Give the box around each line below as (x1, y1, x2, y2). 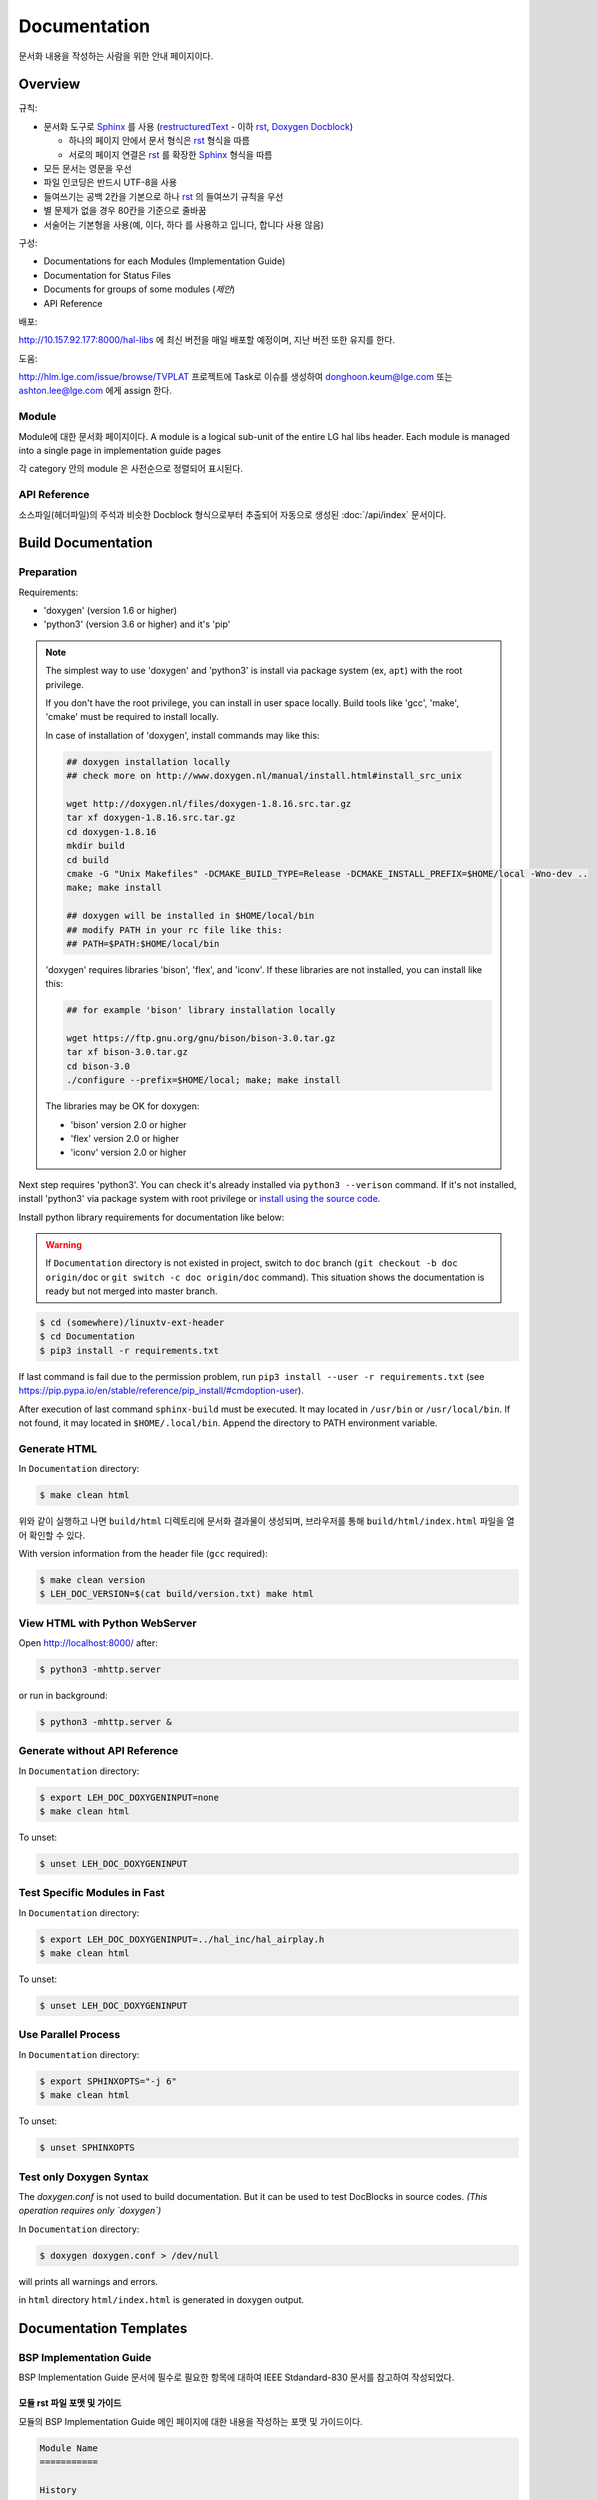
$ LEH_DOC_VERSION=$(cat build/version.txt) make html (39, 1588, 314, 1600)
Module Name (39, 2442, 99, 2454)
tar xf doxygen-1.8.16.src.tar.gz (66, 812, 236, 824)
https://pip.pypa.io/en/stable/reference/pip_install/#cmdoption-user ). (18, 1385, 304, 1397)
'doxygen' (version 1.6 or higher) (43, 605, 178, 617)
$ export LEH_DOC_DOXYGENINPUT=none (39, 1791, 220, 1803)
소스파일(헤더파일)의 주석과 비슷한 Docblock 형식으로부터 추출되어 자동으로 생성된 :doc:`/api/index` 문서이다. (18, 508, 447, 520)
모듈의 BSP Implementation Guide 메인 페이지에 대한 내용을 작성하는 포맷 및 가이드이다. (18, 2415, 364, 2427)
